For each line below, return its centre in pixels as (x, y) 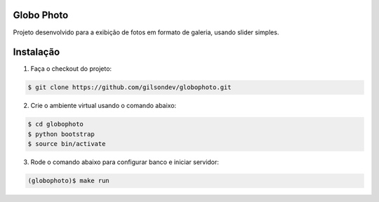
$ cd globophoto (56, 124)
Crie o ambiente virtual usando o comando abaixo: (104, 106)
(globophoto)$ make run (69, 181)
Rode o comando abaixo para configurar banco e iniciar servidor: (125, 162)
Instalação (36, 52)
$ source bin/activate (67, 144)
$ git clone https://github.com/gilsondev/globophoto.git (129, 87)
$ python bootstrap (61, 134)
